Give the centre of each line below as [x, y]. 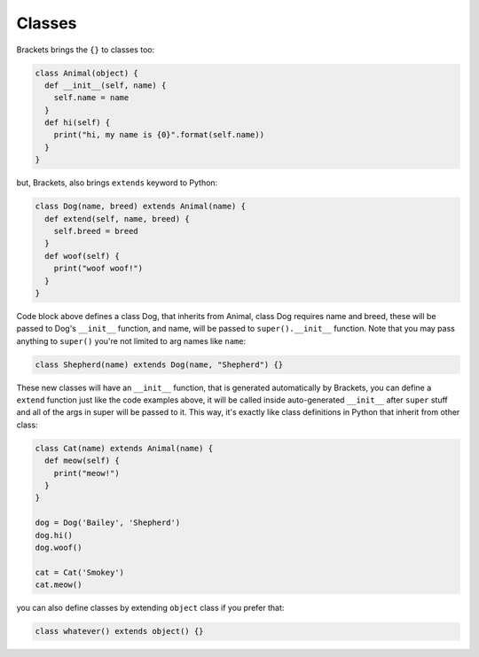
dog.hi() [54, 535]
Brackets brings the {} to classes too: [86, 50]
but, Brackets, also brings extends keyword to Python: [117, 183]
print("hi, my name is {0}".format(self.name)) [159, 135]
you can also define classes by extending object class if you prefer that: [150, 608]
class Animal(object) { [87, 73]
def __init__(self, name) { [106, 85]
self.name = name [91, 98]
